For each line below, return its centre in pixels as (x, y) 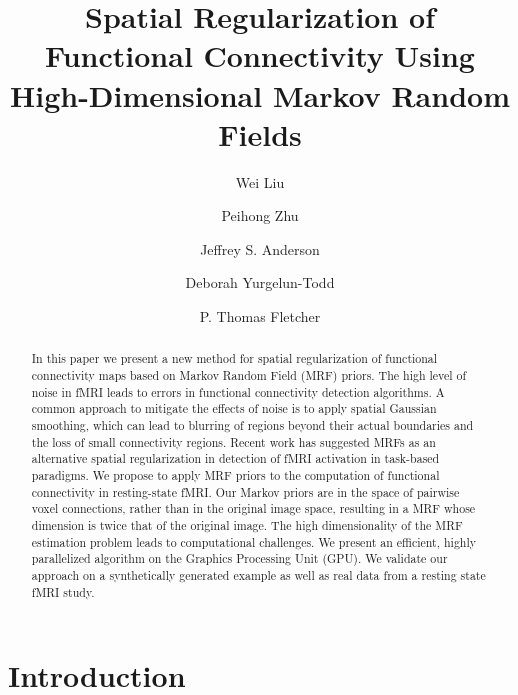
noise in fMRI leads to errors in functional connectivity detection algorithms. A (238, 391)
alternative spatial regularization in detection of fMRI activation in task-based (235, 458)
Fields (260, 133)
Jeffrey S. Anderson (260, 248)
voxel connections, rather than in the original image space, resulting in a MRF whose (253, 508)
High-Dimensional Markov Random (260, 94)
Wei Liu (260, 181)
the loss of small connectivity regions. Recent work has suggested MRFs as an (233, 441)
